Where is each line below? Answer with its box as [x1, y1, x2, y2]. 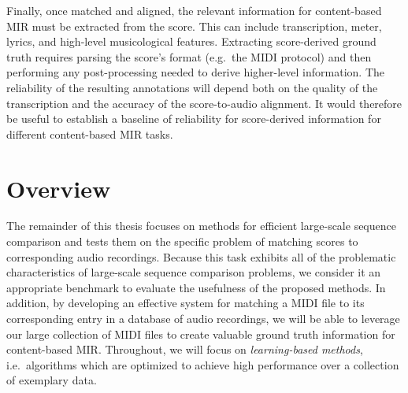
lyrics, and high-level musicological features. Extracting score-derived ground [6, 33, 376, 50]
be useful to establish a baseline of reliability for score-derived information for [6, 110, 381, 127]
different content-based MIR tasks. [6, 125, 173, 142]
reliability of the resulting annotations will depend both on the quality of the [6, 79, 378, 95]
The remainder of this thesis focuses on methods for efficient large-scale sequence [6, 217, 396, 234]
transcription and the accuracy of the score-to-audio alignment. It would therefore [6, 95, 402, 111]
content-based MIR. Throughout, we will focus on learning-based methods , [6, 341, 363, 358]
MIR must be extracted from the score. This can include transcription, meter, [6, 17, 382, 34]
